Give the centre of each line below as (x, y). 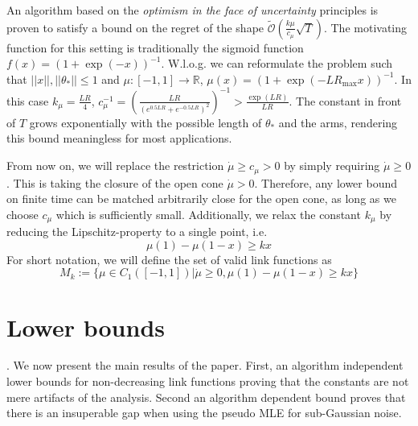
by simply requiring (332, 165)
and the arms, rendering (338, 122)
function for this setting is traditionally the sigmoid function (155, 47)
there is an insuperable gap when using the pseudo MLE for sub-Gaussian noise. (204, 413)
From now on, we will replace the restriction (115, 165)
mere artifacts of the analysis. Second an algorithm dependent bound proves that (206, 397)
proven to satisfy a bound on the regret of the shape (135, 27)
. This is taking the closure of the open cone (115, 182)
